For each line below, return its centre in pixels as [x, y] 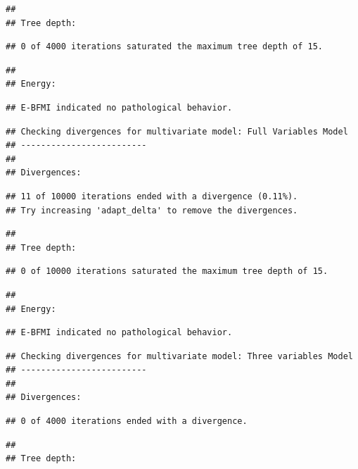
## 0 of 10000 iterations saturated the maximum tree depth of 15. [167, 271]
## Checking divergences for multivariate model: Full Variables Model [177, 131]
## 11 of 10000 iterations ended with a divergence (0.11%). [152, 196]
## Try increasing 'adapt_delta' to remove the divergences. [152, 210]
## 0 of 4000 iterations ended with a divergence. [127, 421]
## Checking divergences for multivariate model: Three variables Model [179, 356]
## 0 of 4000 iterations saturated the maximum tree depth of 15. [165, 47]
